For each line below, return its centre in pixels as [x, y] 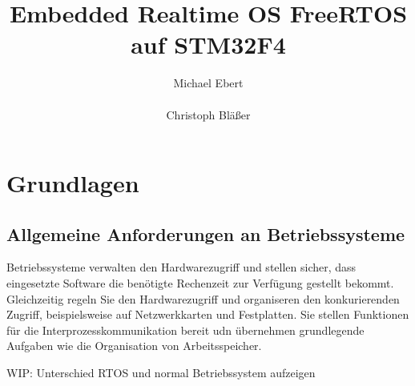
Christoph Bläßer [208, 114]
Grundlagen [73, 183]
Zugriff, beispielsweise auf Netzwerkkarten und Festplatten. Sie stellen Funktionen [208, 314]
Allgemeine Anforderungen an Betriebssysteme [206, 233]
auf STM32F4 [208, 44]
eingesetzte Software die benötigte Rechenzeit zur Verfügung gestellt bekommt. [200, 283]
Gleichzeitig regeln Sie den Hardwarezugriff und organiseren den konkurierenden [203, 298]
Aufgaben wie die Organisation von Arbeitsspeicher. [134, 346]
